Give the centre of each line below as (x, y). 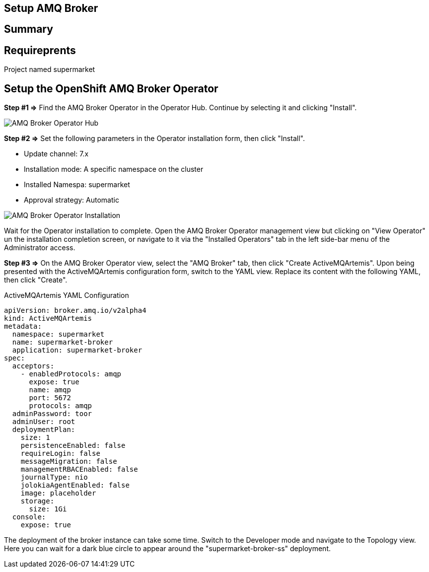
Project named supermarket (50, 70)
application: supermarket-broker (77, 350)
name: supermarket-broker (63, 342)
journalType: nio (54, 477)
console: (29, 517)
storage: (37, 501)
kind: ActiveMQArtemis (48, 319)
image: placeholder (58, 493)
